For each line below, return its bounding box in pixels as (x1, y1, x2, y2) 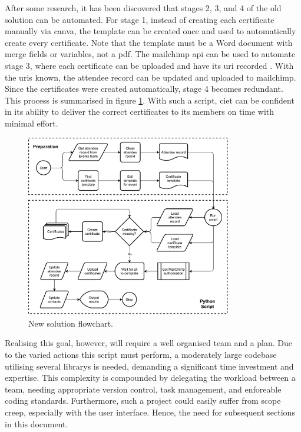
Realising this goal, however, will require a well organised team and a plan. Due (5, 337, 293, 349)
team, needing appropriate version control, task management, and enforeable (5, 383, 282, 395)
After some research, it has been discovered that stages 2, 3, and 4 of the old (5, 2, 282, 14)
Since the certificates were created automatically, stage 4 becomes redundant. (5, 82, 283, 95)
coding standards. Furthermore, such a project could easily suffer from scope (5, 394, 281, 407)
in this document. (5, 417, 68, 430)
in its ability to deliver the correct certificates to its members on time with (5, 105, 274, 118)
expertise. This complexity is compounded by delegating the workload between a (5, 371, 296, 384)
